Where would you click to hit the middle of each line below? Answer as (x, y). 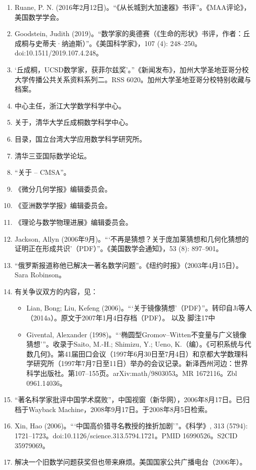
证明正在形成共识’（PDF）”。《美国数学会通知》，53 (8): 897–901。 (119, 248)
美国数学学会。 (39, 17)
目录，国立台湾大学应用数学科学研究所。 (80, 138)
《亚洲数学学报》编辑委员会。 (63, 205)
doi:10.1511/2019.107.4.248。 (59, 53)
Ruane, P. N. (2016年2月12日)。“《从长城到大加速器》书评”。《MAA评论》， (132, 7)
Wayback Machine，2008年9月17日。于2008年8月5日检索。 (120, 409)
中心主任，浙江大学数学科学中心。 (70, 105)
